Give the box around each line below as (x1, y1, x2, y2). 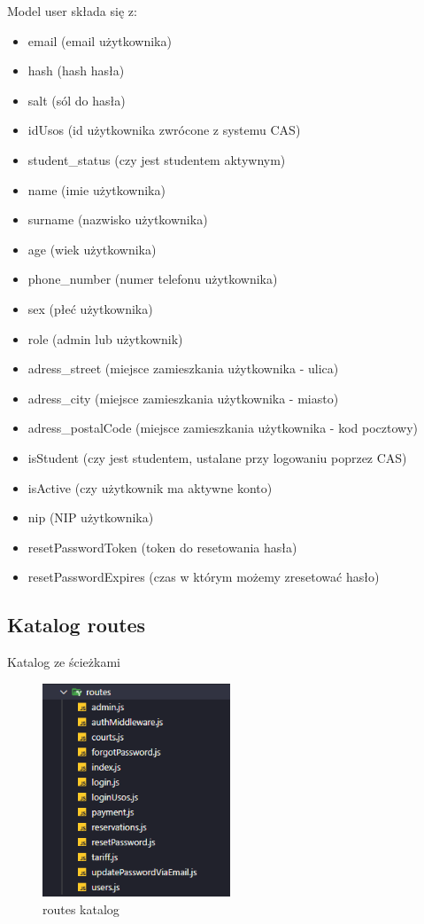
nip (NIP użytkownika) (27, 508, 154, 527)
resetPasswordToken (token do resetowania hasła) (27, 537, 297, 556)
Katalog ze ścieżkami (7, 653, 120, 671)
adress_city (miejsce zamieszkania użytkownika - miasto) (27, 388, 339, 407)
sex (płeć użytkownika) (27, 299, 153, 317)
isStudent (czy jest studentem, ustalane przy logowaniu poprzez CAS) (27, 448, 407, 466)
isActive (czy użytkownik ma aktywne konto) (27, 478, 273, 497)
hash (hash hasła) (27, 61, 125, 80)
